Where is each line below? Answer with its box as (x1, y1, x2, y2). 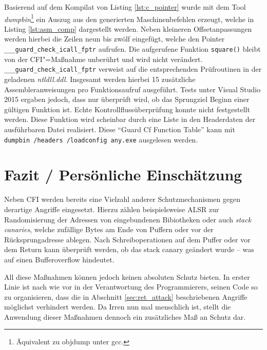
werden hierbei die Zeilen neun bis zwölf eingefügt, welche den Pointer (4, 33, 225, 44)
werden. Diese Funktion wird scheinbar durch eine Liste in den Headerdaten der (4, 114, 256, 125)
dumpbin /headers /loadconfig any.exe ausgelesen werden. (4, 134, 198, 145)
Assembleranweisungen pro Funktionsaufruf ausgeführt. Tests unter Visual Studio (4, 84, 261, 94)
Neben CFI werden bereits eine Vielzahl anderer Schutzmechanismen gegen (4, 194, 241, 204)
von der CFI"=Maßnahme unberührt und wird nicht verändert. (4, 53, 203, 64)
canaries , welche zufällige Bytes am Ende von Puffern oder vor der (4, 224, 214, 235)
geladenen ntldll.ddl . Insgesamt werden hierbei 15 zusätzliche (4, 73, 196, 84)
